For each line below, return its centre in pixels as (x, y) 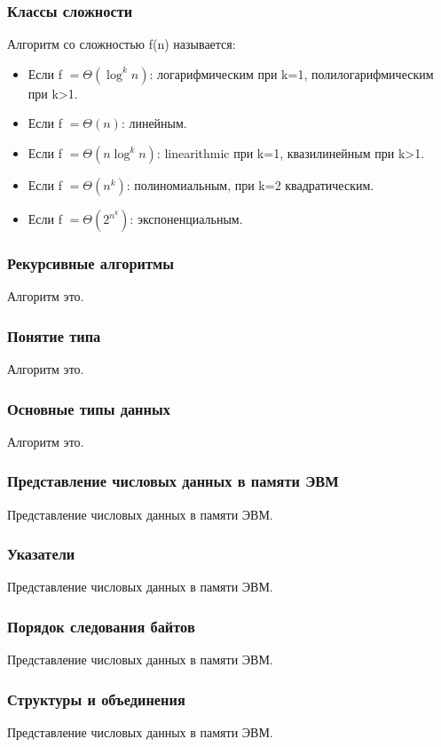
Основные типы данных (89, 408)
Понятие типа (54, 335)
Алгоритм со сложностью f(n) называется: (122, 44)
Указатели (41, 554)
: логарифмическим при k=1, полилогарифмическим (291, 73)
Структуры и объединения (96, 699)
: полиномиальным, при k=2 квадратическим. (250, 185)
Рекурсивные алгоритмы (91, 262)
